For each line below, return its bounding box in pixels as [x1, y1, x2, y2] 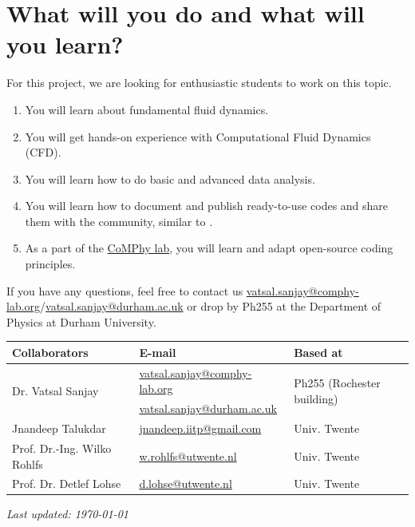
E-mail [139, 343, 176, 360]
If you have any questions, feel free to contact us [6, 282, 243, 299]
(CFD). [25, 144, 61, 160]
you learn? [6, 28, 124, 61]
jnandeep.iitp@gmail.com [139, 420, 262, 437]
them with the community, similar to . [25, 212, 213, 229]
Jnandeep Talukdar [12, 420, 106, 437]
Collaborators [12, 343, 89, 360]
